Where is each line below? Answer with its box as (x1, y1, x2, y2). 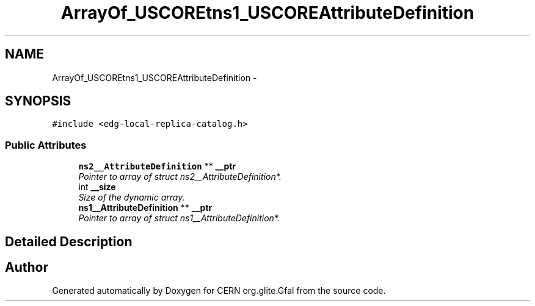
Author (5, 260, 48, 276)
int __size (78, 182, 116, 193)
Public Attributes (5, 138, 87, 151)
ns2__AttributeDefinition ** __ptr (78, 161, 236, 172)
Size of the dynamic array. (78, 192, 185, 203)
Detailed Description (5, 233, 133, 249)
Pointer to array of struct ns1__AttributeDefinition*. (78, 213, 280, 224)
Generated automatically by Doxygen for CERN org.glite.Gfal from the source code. (52, 285, 386, 296)
